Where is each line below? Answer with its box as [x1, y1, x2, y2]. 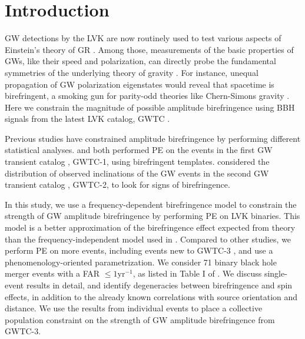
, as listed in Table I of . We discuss [132, 267, 262, 280]
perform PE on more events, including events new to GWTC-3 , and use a [5, 244, 273, 257]
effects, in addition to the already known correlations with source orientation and [5, 290, 298, 303]
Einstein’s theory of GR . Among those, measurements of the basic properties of [5, 43, 294, 55]
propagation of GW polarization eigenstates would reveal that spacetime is [5, 78, 274, 90]
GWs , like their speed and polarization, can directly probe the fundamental [5, 55, 276, 67]
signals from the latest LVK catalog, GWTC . [5, 112, 170, 125]
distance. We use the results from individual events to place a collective [5, 302, 263, 314]
